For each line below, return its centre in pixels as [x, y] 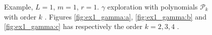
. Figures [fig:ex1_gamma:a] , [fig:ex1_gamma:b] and [125, 16]
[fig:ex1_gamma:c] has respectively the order [73, 26]
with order [20, 16]
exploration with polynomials [152, 6]
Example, [19, 6]
